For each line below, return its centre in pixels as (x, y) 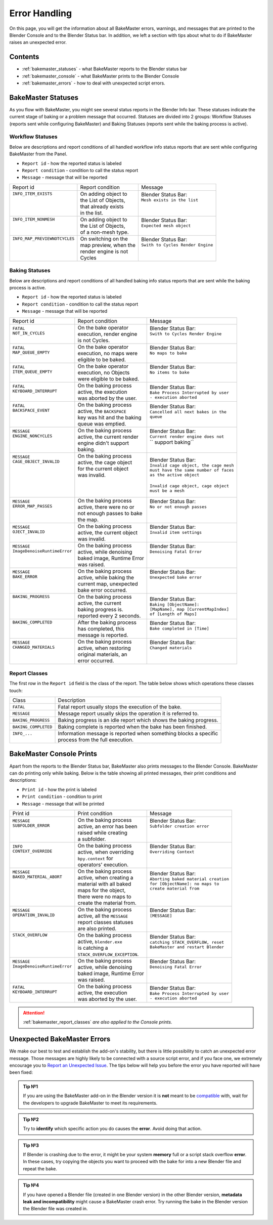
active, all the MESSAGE (103, 916)
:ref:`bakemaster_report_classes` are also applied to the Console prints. (98, 1022)
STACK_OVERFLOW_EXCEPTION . (108, 954)
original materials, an (102, 654)
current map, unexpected (108, 583)
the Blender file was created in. (55, 1209)
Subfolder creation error (179, 827)
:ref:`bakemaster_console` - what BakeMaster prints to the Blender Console (101, 76)
